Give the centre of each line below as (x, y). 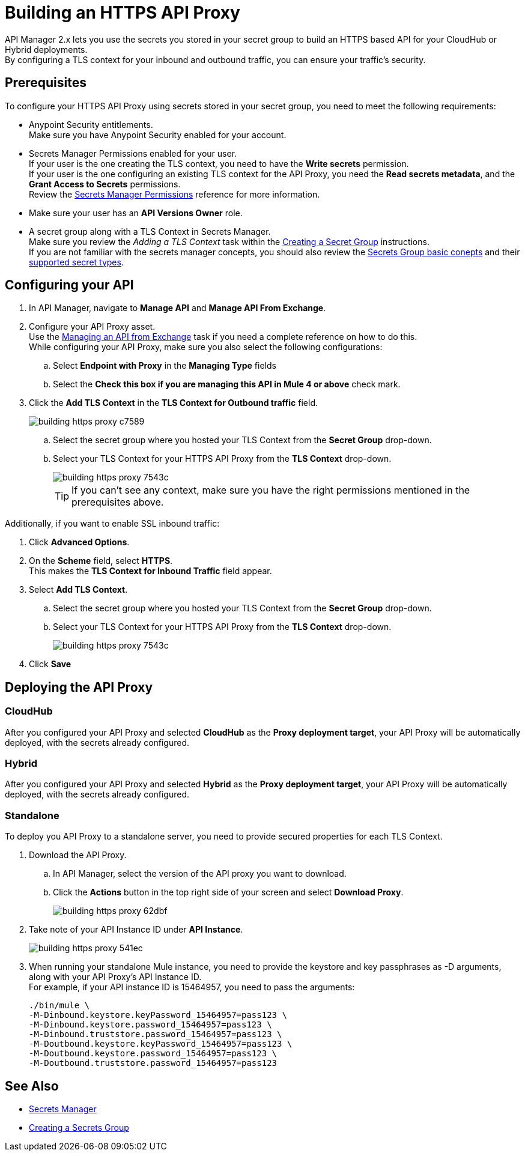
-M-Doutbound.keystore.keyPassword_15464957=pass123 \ (161, 1044)
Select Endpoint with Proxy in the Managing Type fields (165, 366)
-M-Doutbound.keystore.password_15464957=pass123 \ (153, 1054)
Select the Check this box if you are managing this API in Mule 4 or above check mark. (227, 384)
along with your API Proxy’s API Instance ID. (115, 977)
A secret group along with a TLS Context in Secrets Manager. (150, 231)
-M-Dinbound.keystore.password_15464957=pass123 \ (150, 1025)
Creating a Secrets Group (79, 1127)
